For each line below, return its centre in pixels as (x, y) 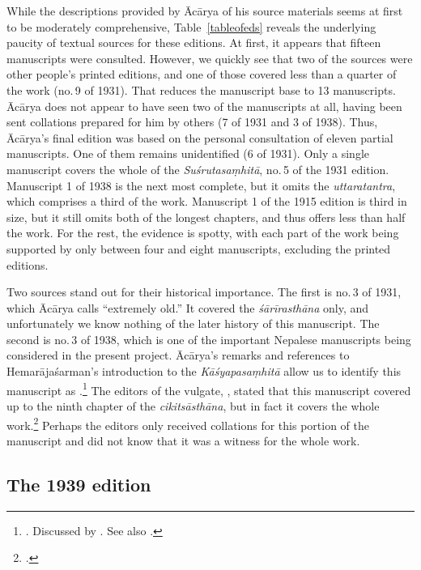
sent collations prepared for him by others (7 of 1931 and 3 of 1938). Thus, (192, 122)
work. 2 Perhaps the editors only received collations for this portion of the (188, 423)
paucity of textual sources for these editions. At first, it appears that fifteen (194, 43)
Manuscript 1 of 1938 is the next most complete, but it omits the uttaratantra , (201, 185)
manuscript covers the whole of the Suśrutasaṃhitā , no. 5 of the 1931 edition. (198, 169)
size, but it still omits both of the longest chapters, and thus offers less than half (206, 217)
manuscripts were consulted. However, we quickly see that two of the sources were (210, 58)
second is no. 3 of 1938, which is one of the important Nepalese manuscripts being (209, 339)
